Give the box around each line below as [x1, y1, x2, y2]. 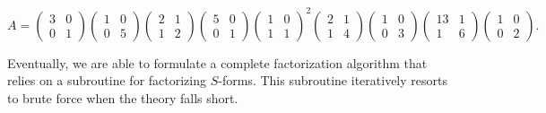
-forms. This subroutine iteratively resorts [218, 71, 447, 90]
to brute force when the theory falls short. [7, 88, 238, 107]
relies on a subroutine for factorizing [7, 71, 206, 90]
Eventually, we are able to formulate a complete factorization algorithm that [7, 53, 428, 72]
